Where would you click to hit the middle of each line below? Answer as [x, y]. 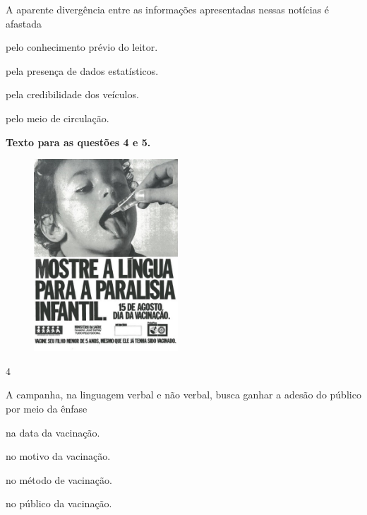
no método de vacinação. [59, 479]
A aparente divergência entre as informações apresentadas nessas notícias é [168, 9]
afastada [24, 23]
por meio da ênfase [47, 408]
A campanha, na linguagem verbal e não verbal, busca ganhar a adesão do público [183, 395]
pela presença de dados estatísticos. [82, 70]
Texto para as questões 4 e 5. [78, 142]
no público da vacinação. [59, 503]
